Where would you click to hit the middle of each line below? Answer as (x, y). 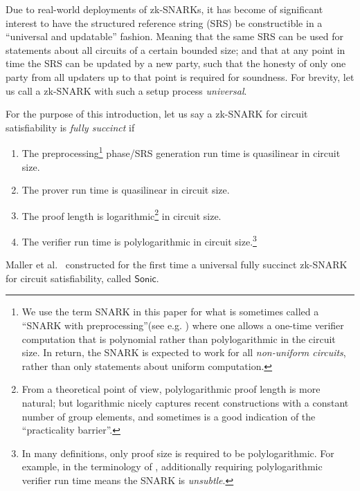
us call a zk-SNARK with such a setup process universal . (126, 90)
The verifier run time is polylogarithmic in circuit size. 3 (139, 240)
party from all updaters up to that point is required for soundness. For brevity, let (180, 76)
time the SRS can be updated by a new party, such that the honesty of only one (176, 63)
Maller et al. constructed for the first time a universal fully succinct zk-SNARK (177, 265)
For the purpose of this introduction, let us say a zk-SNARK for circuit (157, 114)
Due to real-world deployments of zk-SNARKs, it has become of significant (164, 9)
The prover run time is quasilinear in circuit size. (126, 190)
